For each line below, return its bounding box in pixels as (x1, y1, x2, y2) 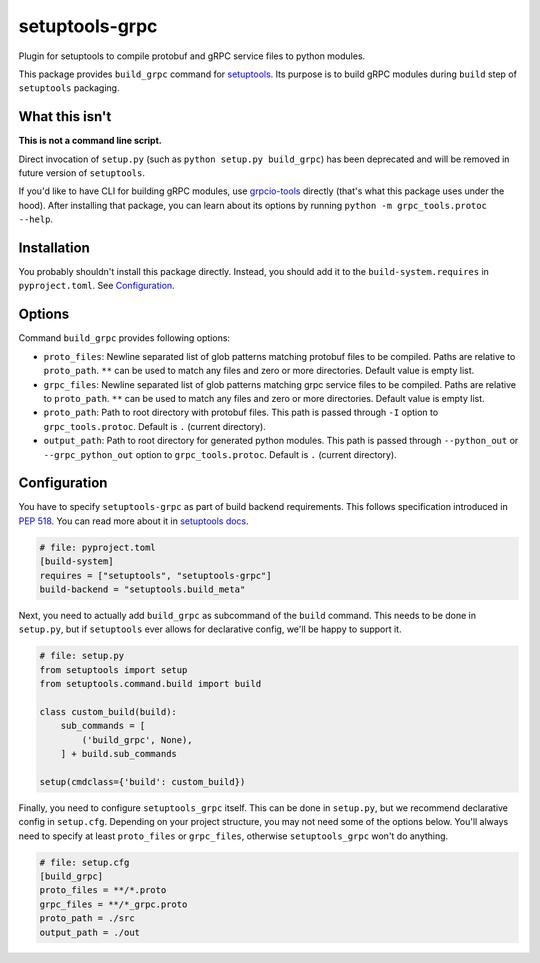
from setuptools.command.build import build (39, 678, 262, 690)
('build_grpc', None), (81, 734, 194, 745)
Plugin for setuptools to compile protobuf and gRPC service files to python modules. (18, 50, 366, 62)
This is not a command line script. (18, 135, 162, 147)
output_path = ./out (39, 926, 140, 938)
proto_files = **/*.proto (39, 885, 167, 896)
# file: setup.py (39, 650, 125, 662)
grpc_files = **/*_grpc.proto (39, 898, 188, 910)
